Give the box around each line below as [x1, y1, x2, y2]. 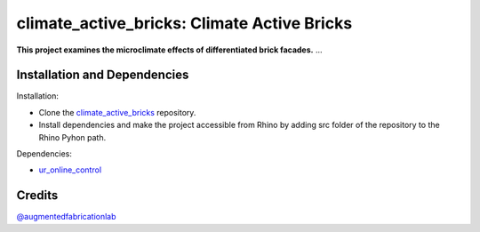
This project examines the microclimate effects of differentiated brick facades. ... [16, 44, 324, 55]
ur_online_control [38, 164, 102, 175]
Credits [16, 188, 59, 204]
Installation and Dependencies [16, 68, 189, 83]
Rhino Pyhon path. [38, 132, 107, 142]
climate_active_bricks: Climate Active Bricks [16, 13, 353, 33]
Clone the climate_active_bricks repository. [38, 107, 196, 117]
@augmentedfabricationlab [16, 212, 116, 222]
